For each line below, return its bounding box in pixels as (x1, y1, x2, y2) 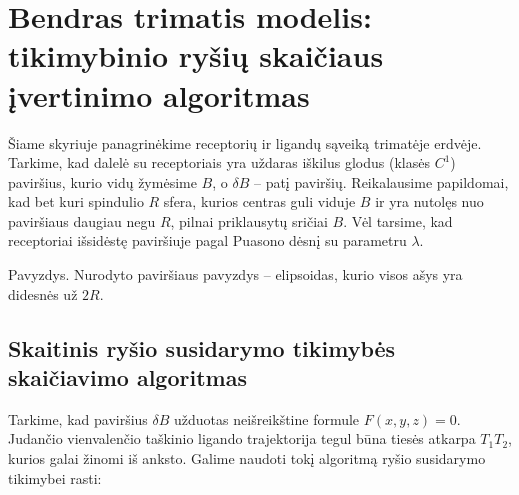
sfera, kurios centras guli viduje (163, 191, 356, 212)
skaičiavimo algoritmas (8, 362, 247, 393)
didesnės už (8, 283, 78, 304)
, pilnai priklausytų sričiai (170, 210, 328, 231)
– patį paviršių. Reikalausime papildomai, (253, 171, 509, 192)
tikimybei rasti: (8, 467, 102, 488)
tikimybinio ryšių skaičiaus (8, 35, 384, 76)
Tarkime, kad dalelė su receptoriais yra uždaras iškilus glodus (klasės (8, 152, 430, 173)
